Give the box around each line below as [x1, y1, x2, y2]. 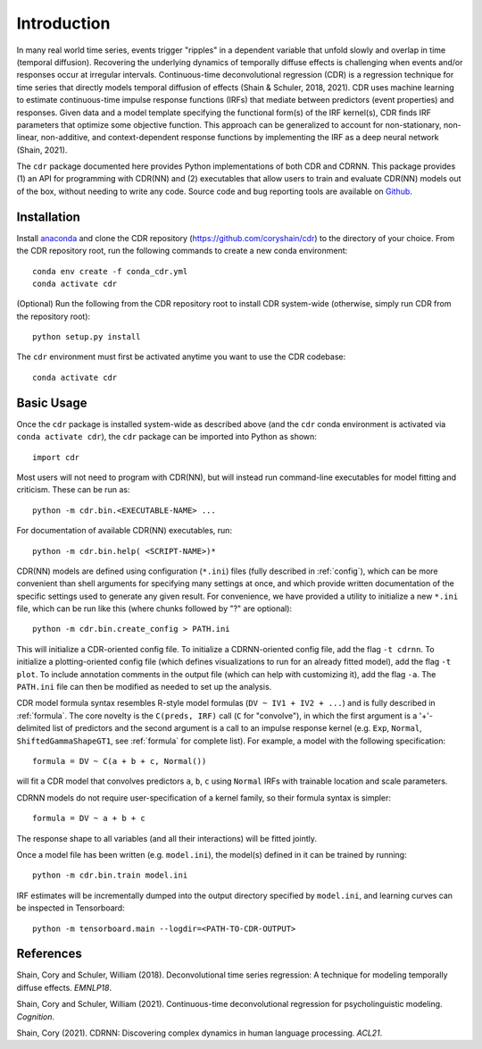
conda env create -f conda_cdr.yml [32, 266, 188, 276]
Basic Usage [16, 395, 87, 410]
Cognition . [16, 1011, 55, 1022]
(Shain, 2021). [16, 144, 68, 155]
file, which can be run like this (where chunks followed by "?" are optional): [16, 603, 293, 614]
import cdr [32, 452, 80, 462]
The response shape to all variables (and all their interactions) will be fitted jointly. [16, 833, 317, 843]
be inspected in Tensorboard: [16, 902, 125, 913]
